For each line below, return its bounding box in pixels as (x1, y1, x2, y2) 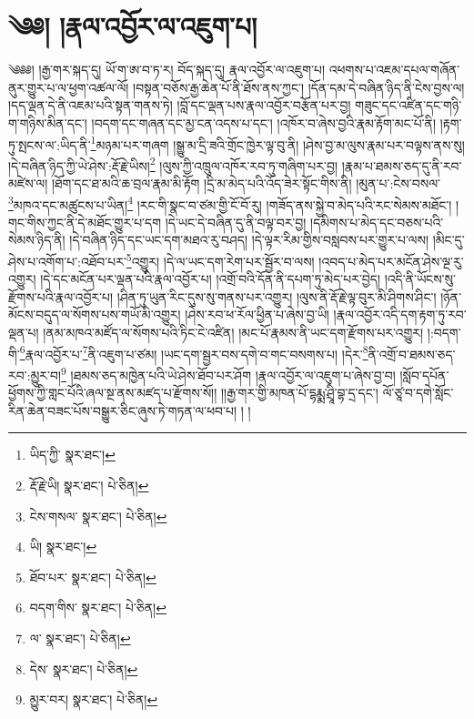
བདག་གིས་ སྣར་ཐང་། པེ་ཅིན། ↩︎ (29, 598, 166, 617)
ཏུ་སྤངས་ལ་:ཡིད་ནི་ (8, 135, 91, 154)
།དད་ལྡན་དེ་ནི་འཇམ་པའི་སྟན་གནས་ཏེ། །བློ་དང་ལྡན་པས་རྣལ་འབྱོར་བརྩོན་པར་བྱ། (8, 96, 351, 115)
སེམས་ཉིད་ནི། (8, 230, 66, 249)
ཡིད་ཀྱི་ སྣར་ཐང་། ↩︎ (29, 445, 116, 464)
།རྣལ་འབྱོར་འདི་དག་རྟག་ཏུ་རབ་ (333, 305, 467, 324)
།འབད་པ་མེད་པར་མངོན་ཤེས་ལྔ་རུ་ (318, 251, 464, 270)
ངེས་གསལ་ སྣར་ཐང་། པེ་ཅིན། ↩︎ (29, 506, 167, 525)
